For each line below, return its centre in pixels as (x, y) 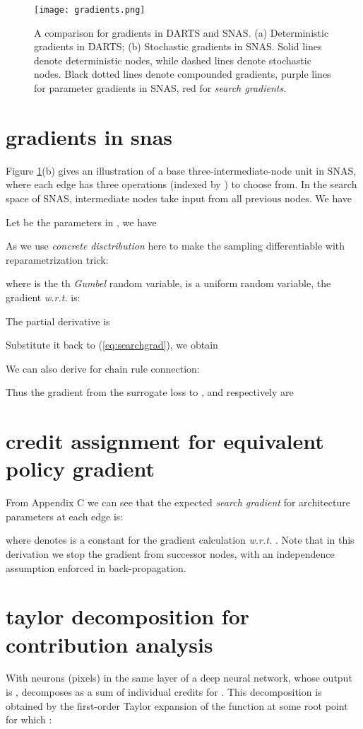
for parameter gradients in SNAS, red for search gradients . (160, 88)
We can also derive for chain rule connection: (103, 368)
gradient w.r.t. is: (43, 297)
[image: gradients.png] (90, 10)
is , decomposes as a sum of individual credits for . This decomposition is (164, 692)
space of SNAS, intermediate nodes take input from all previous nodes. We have (179, 198)
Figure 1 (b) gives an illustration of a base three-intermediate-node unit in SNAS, (181, 170)
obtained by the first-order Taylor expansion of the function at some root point (177, 705)
